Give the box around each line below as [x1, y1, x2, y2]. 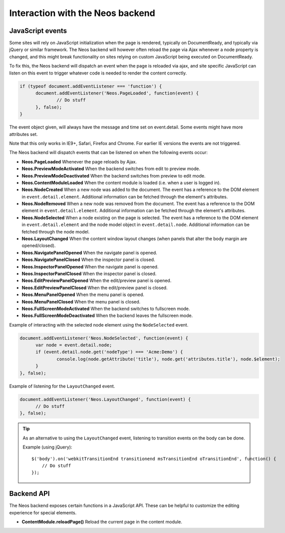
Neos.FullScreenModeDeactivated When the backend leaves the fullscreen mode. [21, 312, 193, 318]
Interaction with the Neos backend [9, 7, 156, 18]
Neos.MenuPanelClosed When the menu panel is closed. [21, 298, 141, 304]
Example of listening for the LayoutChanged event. [9, 383, 115, 389]
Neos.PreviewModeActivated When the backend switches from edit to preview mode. [21, 165, 201, 172]
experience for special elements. [9, 509, 77, 515]
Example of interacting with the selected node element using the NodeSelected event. [9, 321, 189, 327]
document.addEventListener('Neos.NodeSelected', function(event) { [19, 335, 189, 341]
